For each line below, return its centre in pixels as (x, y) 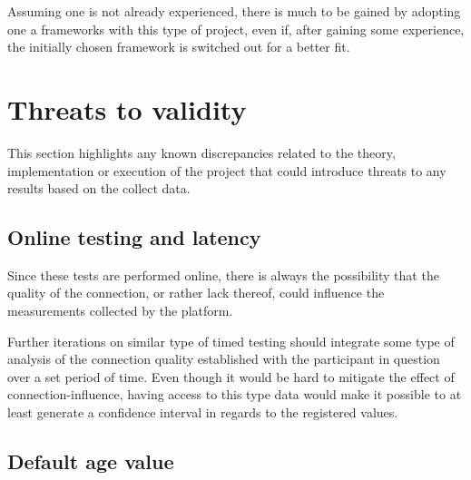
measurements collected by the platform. (120, 311)
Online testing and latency (134, 237)
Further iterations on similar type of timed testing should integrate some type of (231, 341)
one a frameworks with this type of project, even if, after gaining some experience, (236, 29)
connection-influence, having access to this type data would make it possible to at (235, 394)
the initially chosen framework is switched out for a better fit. (179, 47)
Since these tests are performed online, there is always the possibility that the (223, 274)
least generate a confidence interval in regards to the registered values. (203, 412)
